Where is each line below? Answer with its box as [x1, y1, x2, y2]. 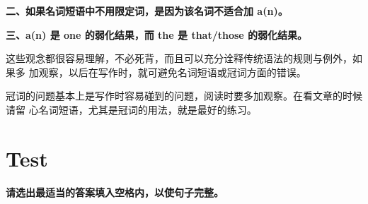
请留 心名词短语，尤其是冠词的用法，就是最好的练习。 [6, 102, 257, 116]
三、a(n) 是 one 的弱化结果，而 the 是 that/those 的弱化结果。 [6, 27, 308, 42]
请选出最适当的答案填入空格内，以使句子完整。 [6, 184, 224, 199]
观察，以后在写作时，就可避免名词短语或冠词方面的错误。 [38, 64, 306, 79]
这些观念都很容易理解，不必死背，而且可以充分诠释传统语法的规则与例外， [6, 51, 352, 66]
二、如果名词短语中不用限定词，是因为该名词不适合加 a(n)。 [6, 4, 288, 18]
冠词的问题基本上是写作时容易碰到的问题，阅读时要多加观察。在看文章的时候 [6, 88, 362, 103]
